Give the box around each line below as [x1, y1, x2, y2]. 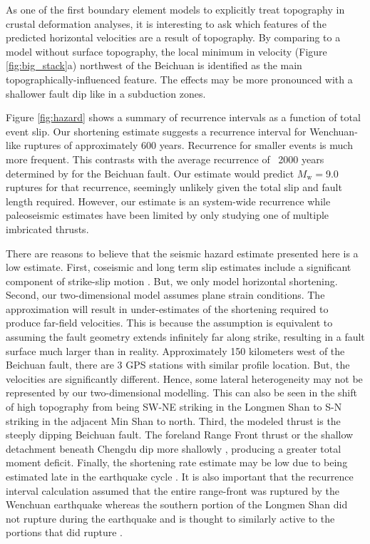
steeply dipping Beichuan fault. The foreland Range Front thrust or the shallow [6, 427, 354, 442]
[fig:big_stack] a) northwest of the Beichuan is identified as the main [6, 58, 302, 73]
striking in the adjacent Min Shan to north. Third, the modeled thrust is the [6, 413, 341, 428]
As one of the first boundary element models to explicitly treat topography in [6, 2, 345, 16]
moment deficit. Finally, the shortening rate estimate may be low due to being [6, 455, 348, 470]
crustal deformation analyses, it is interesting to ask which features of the [6, 16, 327, 31]
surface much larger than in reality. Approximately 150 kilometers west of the [6, 343, 345, 358]
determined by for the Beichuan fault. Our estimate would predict [6, 165, 294, 180]
